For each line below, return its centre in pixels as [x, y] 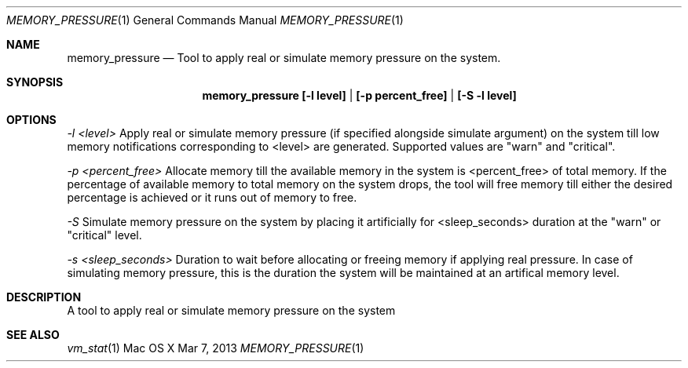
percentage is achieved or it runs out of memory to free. [212, 197]
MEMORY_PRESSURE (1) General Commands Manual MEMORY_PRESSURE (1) [205, 20]
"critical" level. [104, 235]
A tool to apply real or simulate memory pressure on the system [231, 310]
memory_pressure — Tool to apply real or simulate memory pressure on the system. [284, 58]
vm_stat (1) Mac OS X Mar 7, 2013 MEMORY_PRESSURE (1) [216, 348]
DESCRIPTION [44, 297]
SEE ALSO [33, 335]
